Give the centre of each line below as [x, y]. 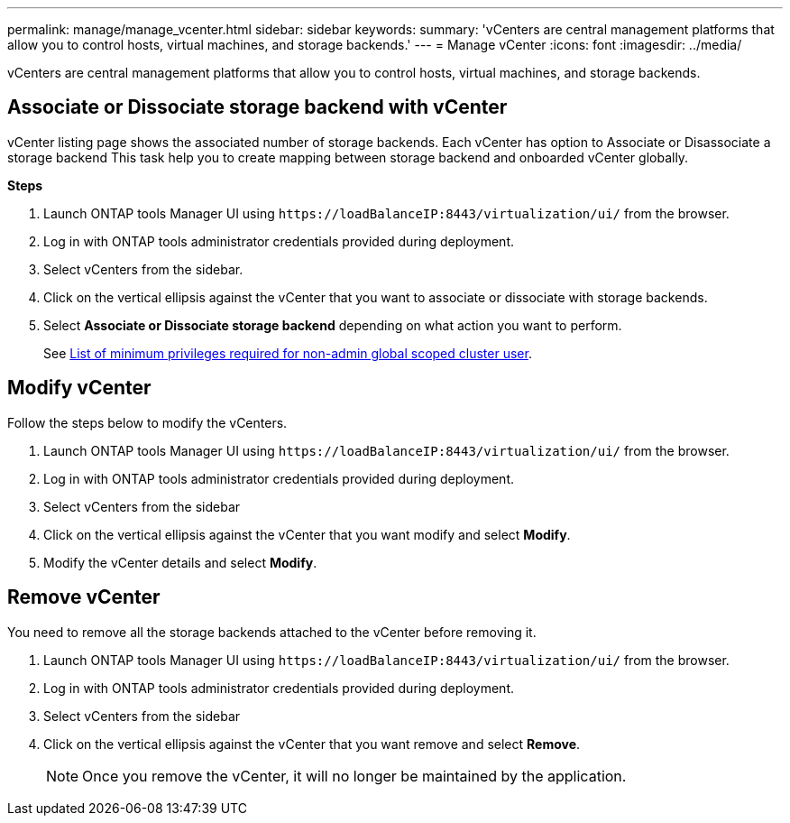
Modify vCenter [79, 388]
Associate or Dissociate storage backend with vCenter [257, 107]
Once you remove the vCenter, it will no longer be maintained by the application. [354, 776]
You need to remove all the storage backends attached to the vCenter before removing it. [272, 632]
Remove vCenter [84, 597]
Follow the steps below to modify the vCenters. [147, 422]
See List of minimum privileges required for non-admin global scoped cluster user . [288, 353]
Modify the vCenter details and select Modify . [180, 562]
